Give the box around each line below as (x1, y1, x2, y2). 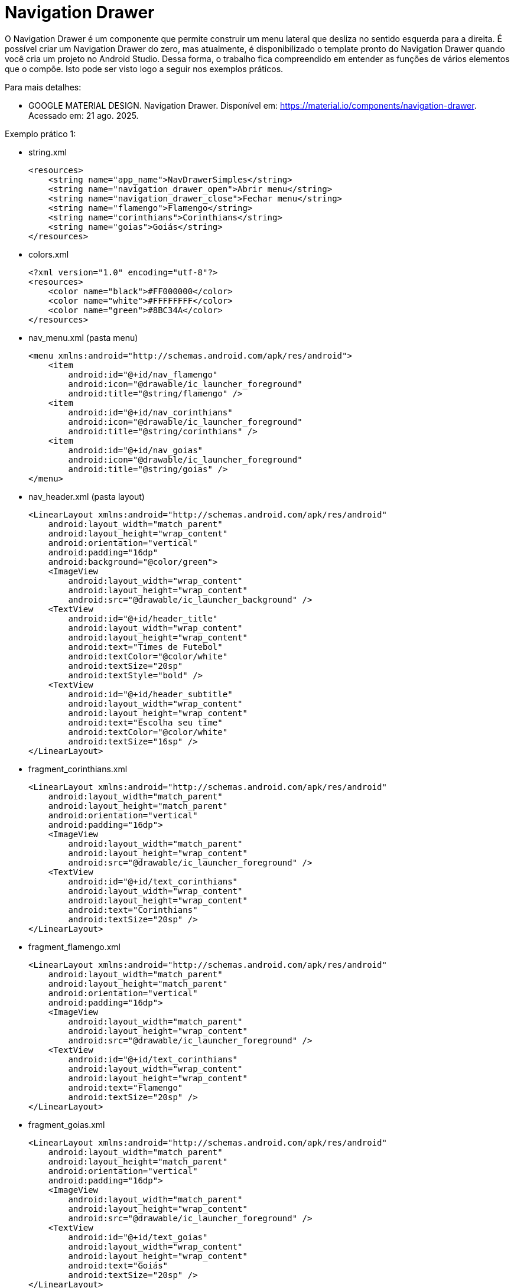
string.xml (28, 147, 67, 157)
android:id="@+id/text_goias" (68, 1232, 208, 1242)
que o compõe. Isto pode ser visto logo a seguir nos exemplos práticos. (5, 63, 284, 74)
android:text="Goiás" (68, 1260, 168, 1270)
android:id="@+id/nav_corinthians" (68, 407, 233, 417)
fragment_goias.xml (28, 1119, 105, 1130)
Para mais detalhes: (5, 82, 82, 92)
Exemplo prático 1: (5, 128, 76, 139)
